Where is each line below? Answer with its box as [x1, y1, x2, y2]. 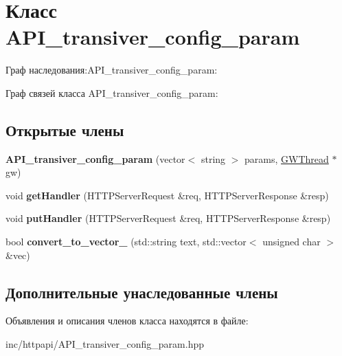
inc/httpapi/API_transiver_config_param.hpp [5, 337, 205, 351]
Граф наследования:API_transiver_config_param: [5, 63, 218, 77]
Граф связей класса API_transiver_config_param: [5, 85, 218, 100]
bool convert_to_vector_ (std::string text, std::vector [5, 234, 247, 249]
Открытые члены [5, 119, 124, 140]
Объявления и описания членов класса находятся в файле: [5, 313, 249, 328]
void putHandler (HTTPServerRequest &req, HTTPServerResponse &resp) [5, 211, 331, 225]
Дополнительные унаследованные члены [5, 281, 278, 302]
